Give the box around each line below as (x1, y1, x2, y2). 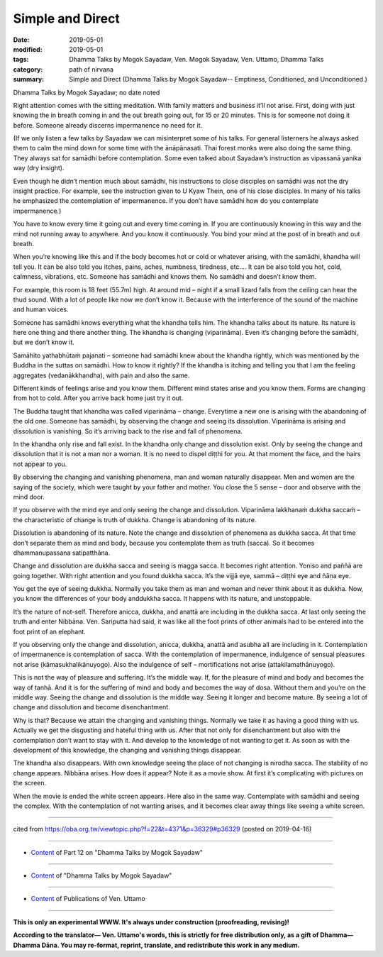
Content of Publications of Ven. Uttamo (30, 895, 145, 903)
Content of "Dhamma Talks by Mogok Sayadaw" (30, 871, 172, 880)
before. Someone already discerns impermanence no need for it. (13, 121, 203, 129)
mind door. (13, 492, 45, 501)
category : (13, 65, 43, 74)
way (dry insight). (13, 164, 65, 172)
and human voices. (13, 305, 69, 314)
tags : (13, 55, 29, 64)
